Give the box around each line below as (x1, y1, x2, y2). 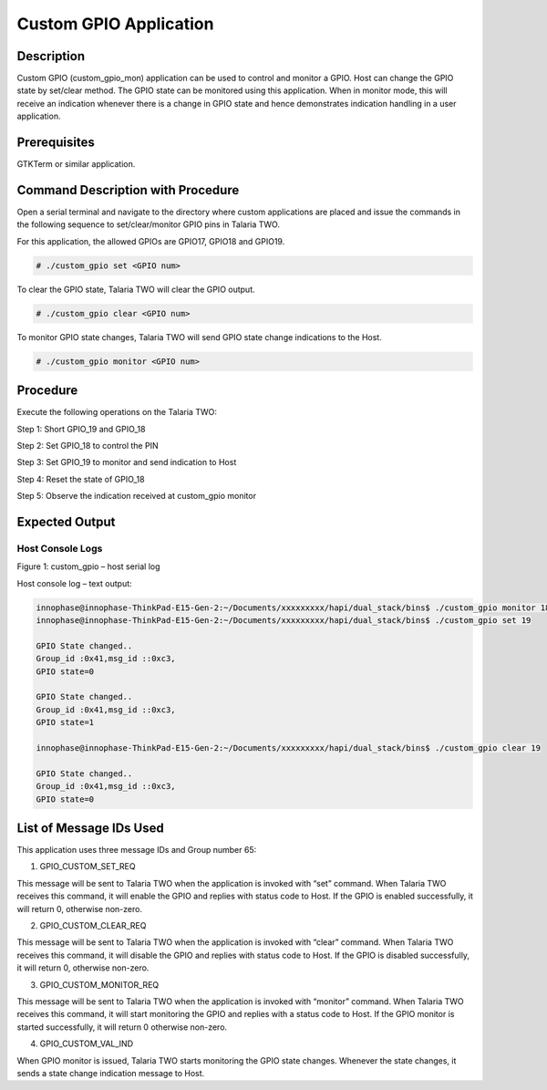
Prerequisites (16, 135, 95, 151)
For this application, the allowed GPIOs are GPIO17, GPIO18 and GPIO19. (16, 235, 285, 246)
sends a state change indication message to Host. (16, 1067, 205, 1078)
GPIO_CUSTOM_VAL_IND (39, 1038, 134, 1049)
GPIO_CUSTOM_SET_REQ (39, 861, 136, 872)
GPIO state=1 (36, 717, 95, 728)
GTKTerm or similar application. (16, 159, 136, 170)
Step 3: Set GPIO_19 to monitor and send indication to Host (16, 457, 237, 468)
